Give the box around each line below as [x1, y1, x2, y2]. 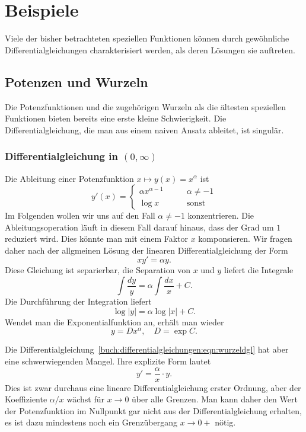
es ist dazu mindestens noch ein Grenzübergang [5, 416, 177, 428]
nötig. [215, 416, 236, 428]
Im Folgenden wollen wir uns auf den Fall [5, 209, 155, 222]
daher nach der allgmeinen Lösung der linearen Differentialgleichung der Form [5, 244, 288, 256]
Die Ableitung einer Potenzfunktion [5, 172, 134, 184]
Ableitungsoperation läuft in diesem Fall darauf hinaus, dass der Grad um [5, 220, 274, 233]
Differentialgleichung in [5, 149, 118, 164]
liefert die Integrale [224, 264, 294, 276]
